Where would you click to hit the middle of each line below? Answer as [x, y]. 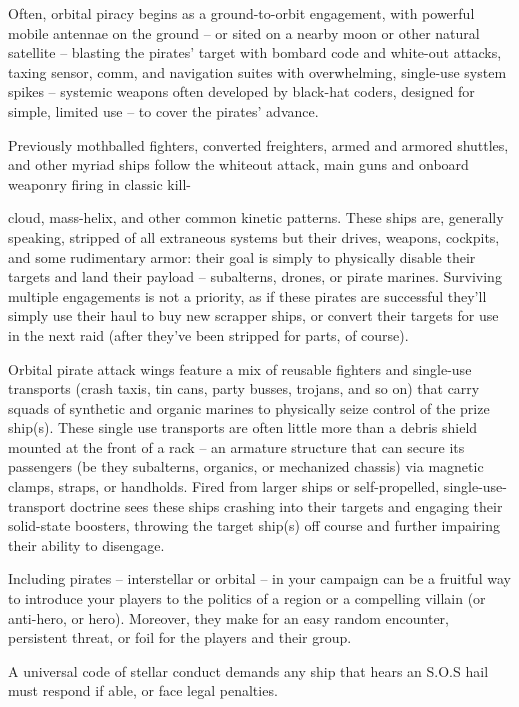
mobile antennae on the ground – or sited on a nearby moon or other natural [244, 32]
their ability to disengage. [86, 544]
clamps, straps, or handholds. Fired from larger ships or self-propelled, [224, 486]
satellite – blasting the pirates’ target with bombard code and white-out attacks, [255, 52]
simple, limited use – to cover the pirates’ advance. [163, 110]
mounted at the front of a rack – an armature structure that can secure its [236, 446]
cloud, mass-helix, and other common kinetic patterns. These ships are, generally [256, 217]
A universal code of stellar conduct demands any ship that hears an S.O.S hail [248, 670]
